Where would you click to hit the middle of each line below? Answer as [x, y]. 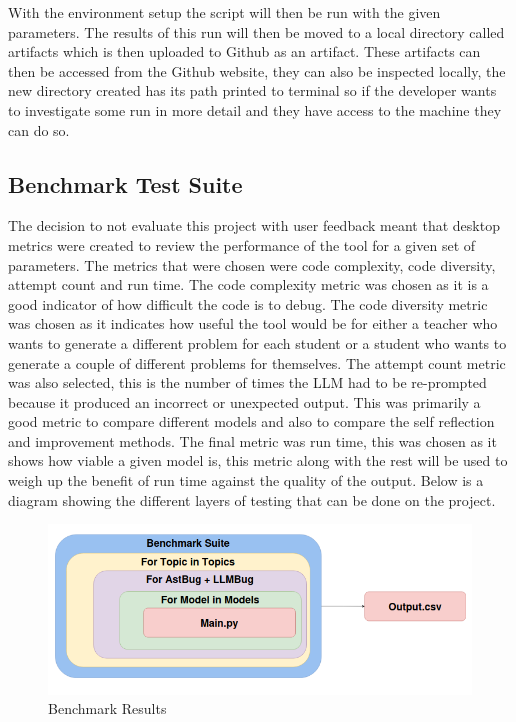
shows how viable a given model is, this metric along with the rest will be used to [258, 460]
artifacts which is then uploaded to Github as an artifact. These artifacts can [244, 51]
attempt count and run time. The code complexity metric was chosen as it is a [248, 284]
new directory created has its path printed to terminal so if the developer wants [252, 90]
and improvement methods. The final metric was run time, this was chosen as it [252, 440]
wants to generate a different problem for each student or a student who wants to [257, 342]
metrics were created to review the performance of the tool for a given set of [242, 244]
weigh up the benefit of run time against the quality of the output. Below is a [246, 480]
